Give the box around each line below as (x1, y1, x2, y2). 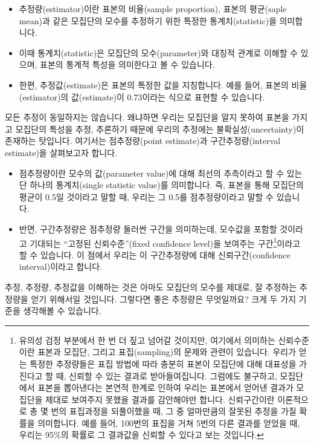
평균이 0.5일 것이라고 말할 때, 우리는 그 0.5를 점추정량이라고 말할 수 (19, 190, 274, 203)
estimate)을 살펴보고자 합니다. (5, 146, 117, 158)
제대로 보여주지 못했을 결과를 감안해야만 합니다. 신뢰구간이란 (45, 393, 275, 405)
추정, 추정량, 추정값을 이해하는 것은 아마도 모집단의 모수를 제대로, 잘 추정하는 (5, 280, 297, 293)
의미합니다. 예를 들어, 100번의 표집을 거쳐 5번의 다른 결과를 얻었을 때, (37, 416, 300, 429)
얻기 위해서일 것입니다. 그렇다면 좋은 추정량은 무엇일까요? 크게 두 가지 (31, 292, 296, 305)
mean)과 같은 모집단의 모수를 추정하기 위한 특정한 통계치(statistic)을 (19, 14, 277, 27)
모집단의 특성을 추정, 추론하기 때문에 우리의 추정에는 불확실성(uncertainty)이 (15, 122, 304, 135)
